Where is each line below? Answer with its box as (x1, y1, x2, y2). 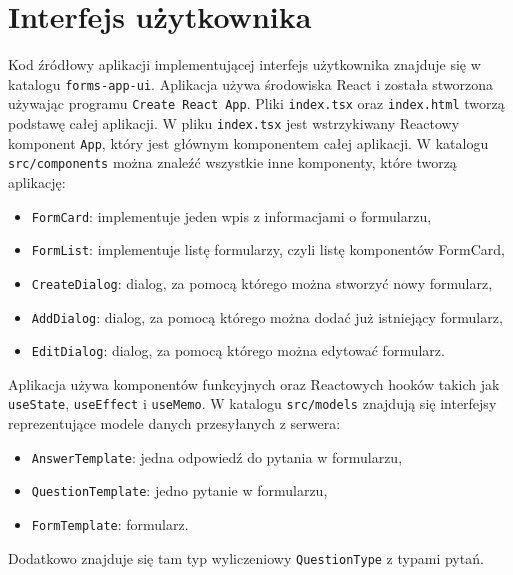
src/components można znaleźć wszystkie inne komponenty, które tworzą (8, 152, 457, 173)
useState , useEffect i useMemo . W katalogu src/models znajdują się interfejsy (8, 393, 497, 414)
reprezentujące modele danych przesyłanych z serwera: (8, 413, 341, 434)
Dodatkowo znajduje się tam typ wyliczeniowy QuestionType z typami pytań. (8, 547, 484, 568)
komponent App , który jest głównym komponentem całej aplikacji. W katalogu (8, 132, 489, 153)
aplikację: (8, 172, 66, 192)
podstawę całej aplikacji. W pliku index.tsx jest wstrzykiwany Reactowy (8, 113, 460, 134)
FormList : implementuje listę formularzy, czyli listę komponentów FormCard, (31, 239, 505, 260)
